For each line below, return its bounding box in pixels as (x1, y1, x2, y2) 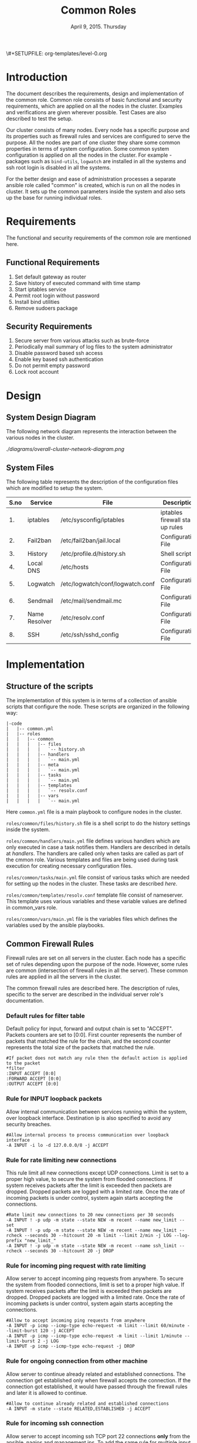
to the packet (6, 1060, 41, 1066)
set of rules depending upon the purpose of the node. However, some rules (6, 961, 188, 968)
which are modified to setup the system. (6, 485, 104, 492)
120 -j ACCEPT (40, 1328, 75, 1334)
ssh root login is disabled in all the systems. (6, 164, 111, 171)
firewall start (160, 516, 195, 524)
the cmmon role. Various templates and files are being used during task (6, 856, 179, 863)
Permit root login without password (14, 292, 100, 299)
